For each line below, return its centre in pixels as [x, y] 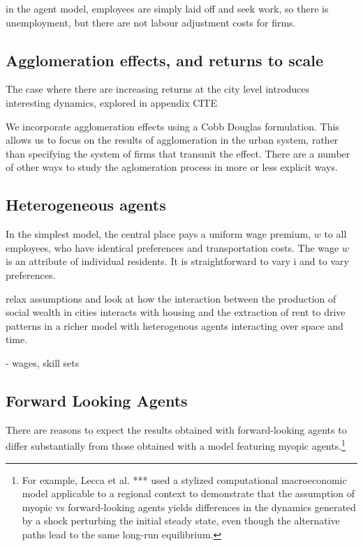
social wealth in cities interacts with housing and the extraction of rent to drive [176, 312]
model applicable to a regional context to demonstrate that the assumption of [188, 493]
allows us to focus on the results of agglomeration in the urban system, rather [172, 140]
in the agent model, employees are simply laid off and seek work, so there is [167, 8]
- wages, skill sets [43, 362]
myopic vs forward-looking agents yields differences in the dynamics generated [189, 507]
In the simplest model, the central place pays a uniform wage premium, [158, 234]
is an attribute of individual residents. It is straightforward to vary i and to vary [177, 261]
